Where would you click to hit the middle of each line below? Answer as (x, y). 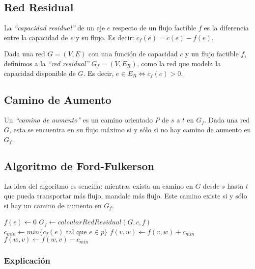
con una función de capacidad (133, 54)
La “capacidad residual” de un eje (55, 28)
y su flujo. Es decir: (105, 37)
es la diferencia (227, 28)
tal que (76, 232)
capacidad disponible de (40, 73)
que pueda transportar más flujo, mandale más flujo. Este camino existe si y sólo (126, 195)
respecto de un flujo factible (155, 28)
